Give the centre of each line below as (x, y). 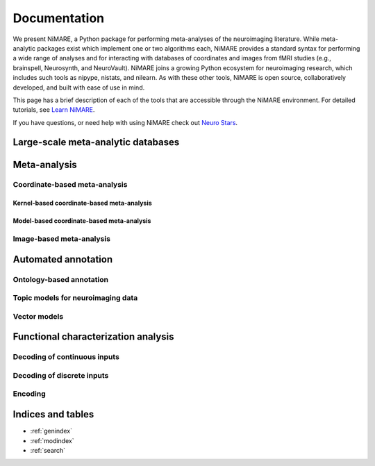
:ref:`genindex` (51, 431)
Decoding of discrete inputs (61, 375)
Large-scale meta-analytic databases (96, 142)
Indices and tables (53, 414)
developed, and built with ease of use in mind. (79, 88)
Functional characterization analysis (93, 337)
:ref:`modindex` (52, 440)
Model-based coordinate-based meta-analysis (82, 221)
